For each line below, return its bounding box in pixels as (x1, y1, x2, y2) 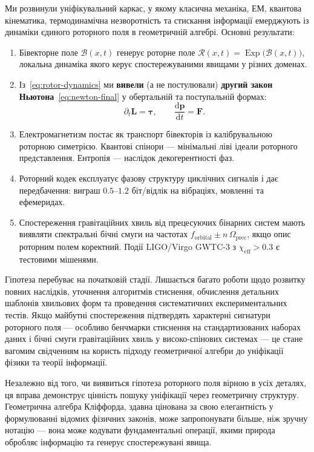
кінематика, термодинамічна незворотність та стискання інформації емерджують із (5, 13, 309, 26)
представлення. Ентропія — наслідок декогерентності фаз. (19, 151, 235, 164)
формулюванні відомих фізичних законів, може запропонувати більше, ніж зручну (5, 411, 308, 424)
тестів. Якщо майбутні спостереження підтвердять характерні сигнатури (5, 309, 270, 321)
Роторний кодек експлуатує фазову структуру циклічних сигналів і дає (19, 172, 278, 184)
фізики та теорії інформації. (5, 356, 108, 368)
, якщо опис (247, 228, 291, 240)
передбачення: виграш (19, 183, 100, 196)
